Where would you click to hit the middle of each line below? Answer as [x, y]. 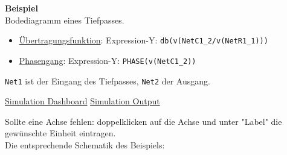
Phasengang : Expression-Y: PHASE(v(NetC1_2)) [108, 60]
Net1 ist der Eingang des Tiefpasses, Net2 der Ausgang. [108, 81]
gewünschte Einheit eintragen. [60, 133]
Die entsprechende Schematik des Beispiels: [85, 144]
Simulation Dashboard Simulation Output [82, 101]
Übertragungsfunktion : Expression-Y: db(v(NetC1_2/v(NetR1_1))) [143, 40]
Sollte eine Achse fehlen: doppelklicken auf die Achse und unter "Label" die [143, 121]
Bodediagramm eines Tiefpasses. [65, 20]
